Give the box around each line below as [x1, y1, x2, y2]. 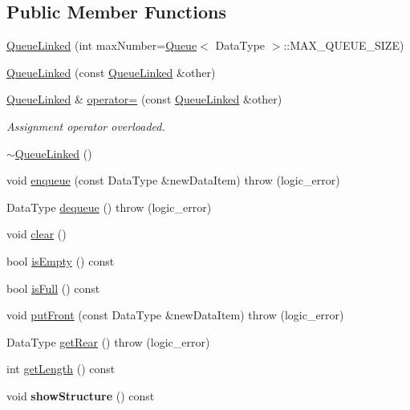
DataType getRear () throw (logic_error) [6, 333, 210, 350]
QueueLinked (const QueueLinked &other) [6, 63, 216, 80]
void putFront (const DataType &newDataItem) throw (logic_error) [6, 306, 344, 323]
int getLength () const [6, 360, 116, 377]
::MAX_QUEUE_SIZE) [283, 37, 404, 54]
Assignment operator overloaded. [6, 117, 165, 134]
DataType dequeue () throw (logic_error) [6, 198, 212, 215]
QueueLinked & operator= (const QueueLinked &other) [6, 91, 282, 108]
